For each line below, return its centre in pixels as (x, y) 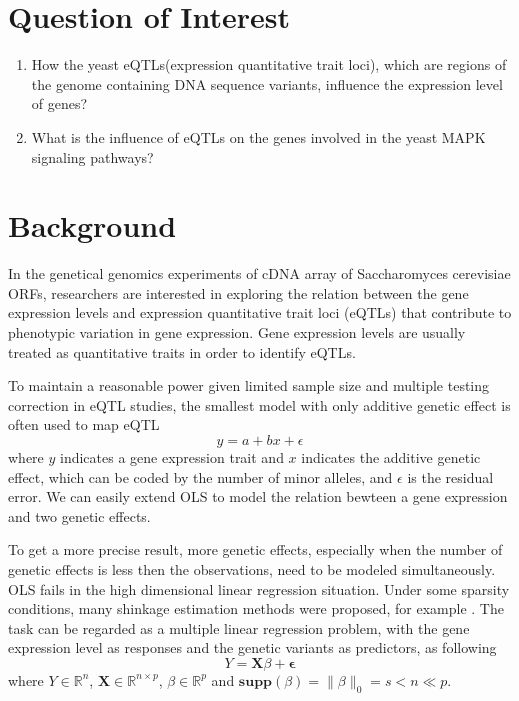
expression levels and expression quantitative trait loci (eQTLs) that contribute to (260, 312)
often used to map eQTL (84, 424)
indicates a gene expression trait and (172, 456)
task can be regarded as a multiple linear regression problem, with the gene (239, 627)
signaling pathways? (92, 156)
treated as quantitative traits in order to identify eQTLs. (182, 351)
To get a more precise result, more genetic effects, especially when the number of (255, 549)
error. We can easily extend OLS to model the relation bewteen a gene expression (258, 496)
